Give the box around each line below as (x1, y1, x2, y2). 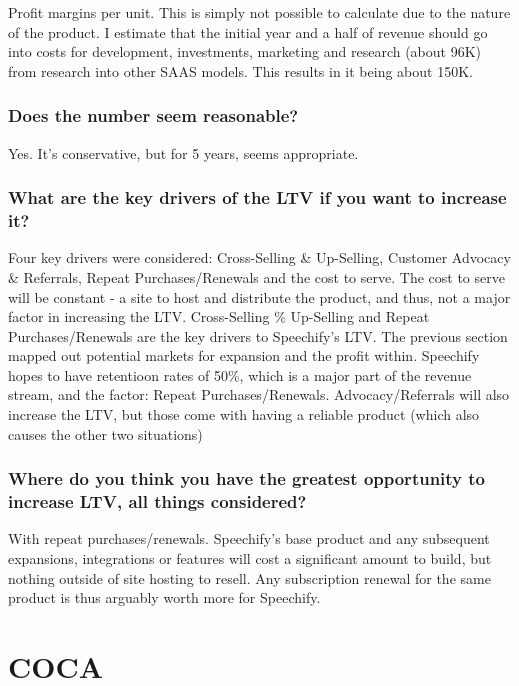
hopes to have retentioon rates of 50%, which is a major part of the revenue (8, 364, 472, 385)
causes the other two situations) (8, 423, 203, 444)
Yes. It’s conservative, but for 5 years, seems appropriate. (8, 142, 359, 163)
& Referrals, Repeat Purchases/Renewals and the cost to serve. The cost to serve (8, 266, 505, 287)
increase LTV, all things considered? (8, 489, 307, 514)
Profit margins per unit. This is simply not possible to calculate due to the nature (8, 2, 511, 22)
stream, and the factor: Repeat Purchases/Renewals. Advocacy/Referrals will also (8, 384, 510, 405)
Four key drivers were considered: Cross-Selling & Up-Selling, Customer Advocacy (8, 247, 511, 268)
